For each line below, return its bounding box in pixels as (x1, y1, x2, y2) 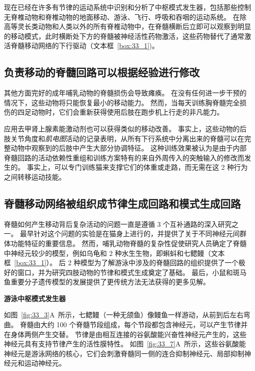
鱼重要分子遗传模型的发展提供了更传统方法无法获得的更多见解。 (4, 277, 210, 287)
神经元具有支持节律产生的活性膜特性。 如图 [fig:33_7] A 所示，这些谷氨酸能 (4, 339, 246, 349)
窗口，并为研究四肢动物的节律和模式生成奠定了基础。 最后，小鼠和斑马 (17, 267, 247, 277)
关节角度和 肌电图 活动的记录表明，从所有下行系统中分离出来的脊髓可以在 (10, 133, 244, 143)
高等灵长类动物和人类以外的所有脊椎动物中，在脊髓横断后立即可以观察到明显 (4, 21, 251, 31)
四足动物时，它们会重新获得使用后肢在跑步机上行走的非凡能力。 (17, 107, 224, 117)
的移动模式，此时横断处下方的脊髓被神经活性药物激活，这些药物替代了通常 (4, 31, 244, 41)
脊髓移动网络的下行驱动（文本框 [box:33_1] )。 (10, 40, 159, 51)
